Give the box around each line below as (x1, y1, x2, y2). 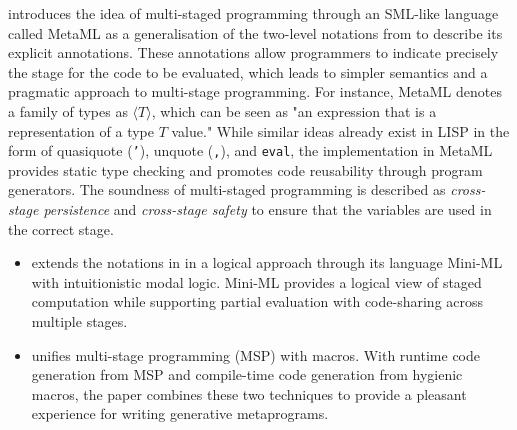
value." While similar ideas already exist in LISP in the (171, 120, 510, 141)
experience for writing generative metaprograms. (31, 403, 329, 424)
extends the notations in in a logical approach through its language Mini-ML (31, 252, 503, 273)
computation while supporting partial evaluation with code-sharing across (31, 291, 484, 312)
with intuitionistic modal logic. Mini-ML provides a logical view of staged (31, 271, 482, 292)
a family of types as (8, 100, 128, 121)
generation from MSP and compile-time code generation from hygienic (31, 364, 463, 385)
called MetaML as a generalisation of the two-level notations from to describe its (8, 22, 503, 43)
